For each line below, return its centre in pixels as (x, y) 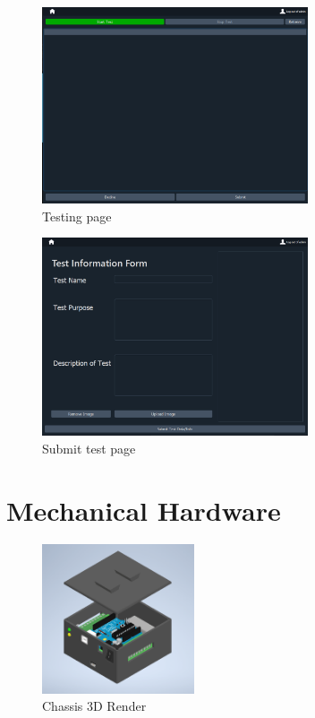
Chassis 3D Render (94, 706)
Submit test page (89, 448)
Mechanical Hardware (144, 510)
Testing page (77, 216)
